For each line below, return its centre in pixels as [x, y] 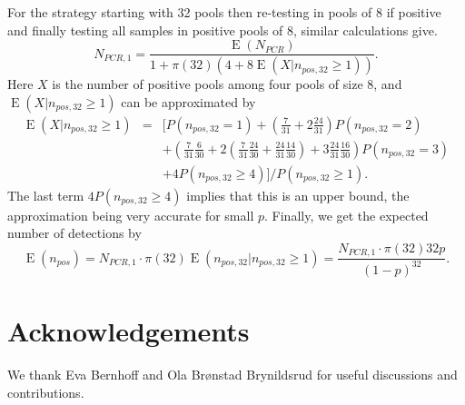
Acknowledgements [129, 330]
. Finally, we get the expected [346, 215]
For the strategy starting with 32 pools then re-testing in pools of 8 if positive [224, 12]
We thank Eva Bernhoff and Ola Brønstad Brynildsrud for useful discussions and [232, 374]
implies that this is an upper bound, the [298, 195]
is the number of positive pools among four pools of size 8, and [227, 84]
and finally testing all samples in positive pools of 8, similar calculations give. [223, 30]
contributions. [46, 392]
